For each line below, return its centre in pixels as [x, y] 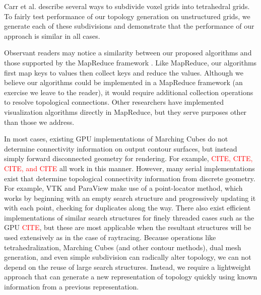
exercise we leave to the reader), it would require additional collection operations [129, 92]
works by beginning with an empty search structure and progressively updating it [130, 198]
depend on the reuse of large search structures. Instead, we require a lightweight [127, 267]
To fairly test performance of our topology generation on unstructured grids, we [127, 16]
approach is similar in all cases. [52, 35]
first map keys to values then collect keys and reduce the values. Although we [124, 72]
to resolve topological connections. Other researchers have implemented [114, 102]
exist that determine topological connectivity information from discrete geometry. [130, 178]
